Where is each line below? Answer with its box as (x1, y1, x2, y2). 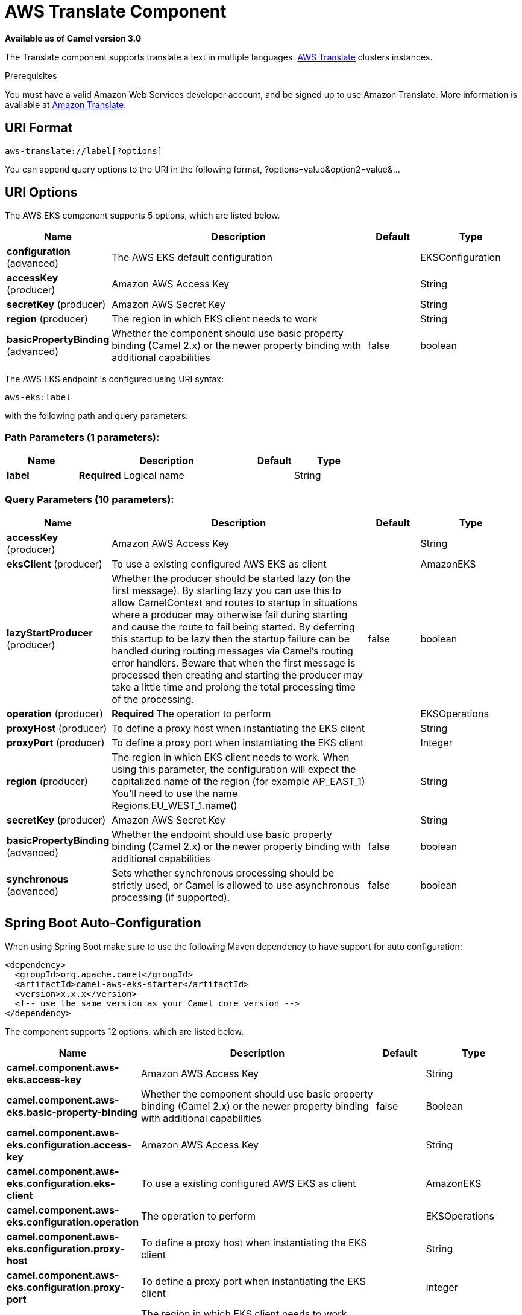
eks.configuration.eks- (7, 1177, 115, 1189)
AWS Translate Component (5, 1, 227, 22)
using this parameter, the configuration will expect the (112, 763, 356, 775)
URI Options (5, 185, 78, 200)
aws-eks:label (5, 392, 71, 403)
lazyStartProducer (7, 626, 93, 639)
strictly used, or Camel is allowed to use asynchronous (112, 878, 360, 891)
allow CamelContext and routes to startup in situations (112, 596, 357, 609)
